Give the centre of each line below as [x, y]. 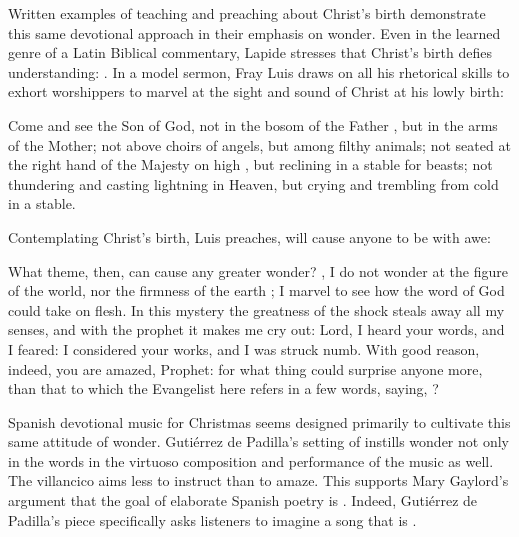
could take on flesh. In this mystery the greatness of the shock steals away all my [256, 309]
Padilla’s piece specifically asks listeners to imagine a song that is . [212, 519]
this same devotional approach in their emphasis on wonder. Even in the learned [254, 32]
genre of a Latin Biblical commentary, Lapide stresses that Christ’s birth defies [250, 52]
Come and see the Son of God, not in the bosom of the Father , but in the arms [253, 124]
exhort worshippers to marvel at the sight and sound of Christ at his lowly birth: [256, 91]
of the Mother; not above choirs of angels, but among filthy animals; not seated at [259, 144]
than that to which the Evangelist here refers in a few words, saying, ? [223, 388]
